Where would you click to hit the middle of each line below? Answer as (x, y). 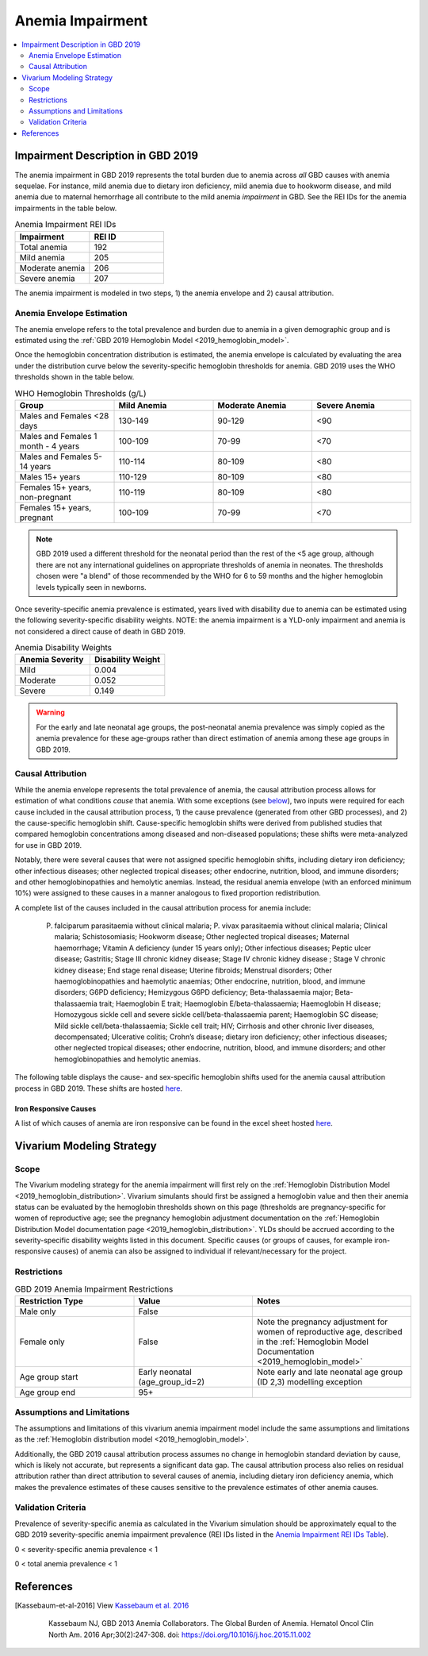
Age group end (47, 1392)
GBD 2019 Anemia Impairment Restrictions (94, 1288)
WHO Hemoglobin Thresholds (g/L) (80, 393)
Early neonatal (165, 1372)
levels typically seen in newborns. (91, 587)
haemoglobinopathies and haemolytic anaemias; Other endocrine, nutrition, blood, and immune (210, 981)
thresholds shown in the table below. (75, 377)
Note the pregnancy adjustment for (323, 1322)
